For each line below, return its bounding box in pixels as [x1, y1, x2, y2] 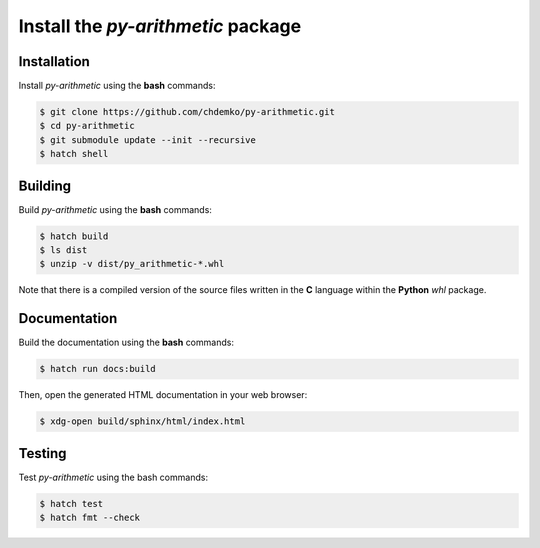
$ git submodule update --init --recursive [39, 134, 257, 145]
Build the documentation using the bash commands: [18, 336, 235, 349]
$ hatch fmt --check [39, 512, 140, 524]
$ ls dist [39, 245, 88, 256]
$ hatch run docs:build [39, 363, 157, 375]
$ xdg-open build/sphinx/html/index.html [39, 416, 246, 427]
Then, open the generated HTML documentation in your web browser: [18, 389, 308, 401]
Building [18, 177, 72, 194]
